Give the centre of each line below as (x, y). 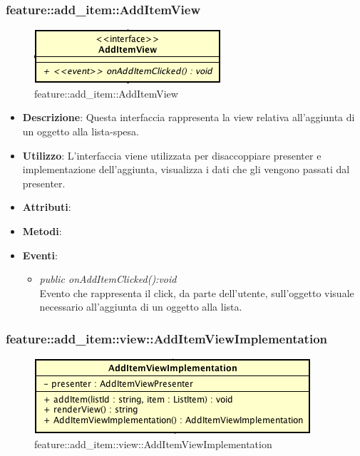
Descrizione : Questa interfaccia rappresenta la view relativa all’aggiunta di (189, 117)
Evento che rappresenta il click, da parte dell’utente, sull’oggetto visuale (197, 292)
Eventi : (40, 255)
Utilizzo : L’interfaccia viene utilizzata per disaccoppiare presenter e (172, 155)
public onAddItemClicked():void (108, 279)
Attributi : (47, 207)
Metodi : (42, 230)
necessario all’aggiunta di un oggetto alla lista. (141, 307)
